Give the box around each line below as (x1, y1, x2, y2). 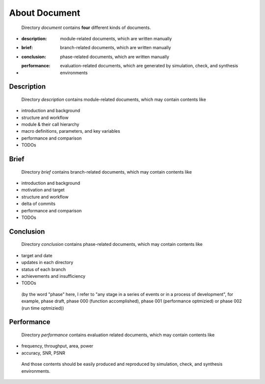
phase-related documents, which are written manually (60, 54, 169, 59)
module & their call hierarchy (21, 121, 79, 127)
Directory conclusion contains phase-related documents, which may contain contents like (21, 241, 203, 247)
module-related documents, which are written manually (60, 35, 172, 41)
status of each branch (21, 266, 66, 272)
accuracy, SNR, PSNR (21, 350, 66, 356)
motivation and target (21, 187, 65, 193)
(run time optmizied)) (21, 305, 64, 311)
